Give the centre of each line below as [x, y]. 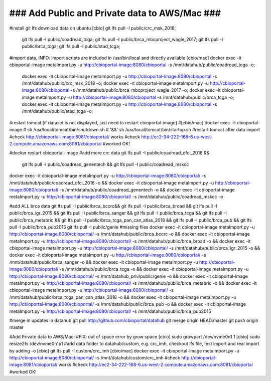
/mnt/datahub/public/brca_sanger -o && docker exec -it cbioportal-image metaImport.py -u [104, 262]
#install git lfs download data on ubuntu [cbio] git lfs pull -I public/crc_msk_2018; [93, 28]
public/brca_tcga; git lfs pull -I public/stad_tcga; [71, 46]
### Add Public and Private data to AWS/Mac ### [115, 13]
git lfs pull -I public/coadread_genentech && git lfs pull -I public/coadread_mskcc [105, 164]
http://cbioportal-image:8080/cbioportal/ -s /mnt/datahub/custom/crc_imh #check [95, 357]
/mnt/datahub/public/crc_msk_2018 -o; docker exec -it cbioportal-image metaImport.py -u [115, 83]
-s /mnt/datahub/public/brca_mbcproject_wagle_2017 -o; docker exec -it [146, 90]
